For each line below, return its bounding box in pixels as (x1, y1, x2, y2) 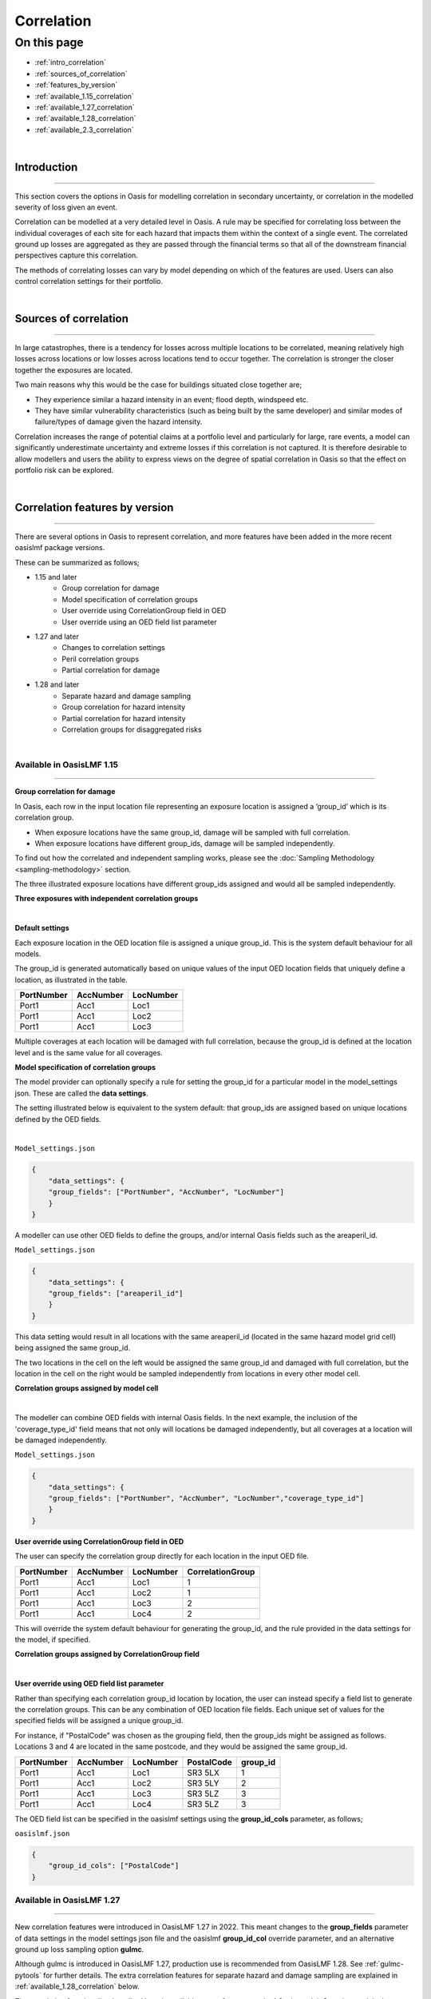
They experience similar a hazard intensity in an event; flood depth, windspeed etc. (34, 394, 309, 404)
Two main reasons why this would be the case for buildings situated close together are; (14, 380, 302, 389)
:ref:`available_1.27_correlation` (34, 102, 135, 112)
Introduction (14, 160, 78, 174)
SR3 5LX (187, 1767, 219, 1778)
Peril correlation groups (61, 654, 140, 664)
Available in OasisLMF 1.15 (14, 760, 119, 771)
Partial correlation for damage (61, 665, 160, 675)
